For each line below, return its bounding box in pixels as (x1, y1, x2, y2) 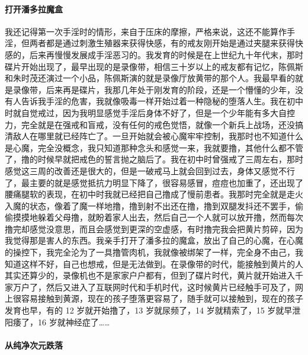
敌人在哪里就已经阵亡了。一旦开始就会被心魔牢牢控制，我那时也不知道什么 (12, 130, 303, 142)
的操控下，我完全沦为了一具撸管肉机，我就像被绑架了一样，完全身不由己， (5, 246, 295, 258)
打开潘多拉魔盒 (5, 2, 63, 15)
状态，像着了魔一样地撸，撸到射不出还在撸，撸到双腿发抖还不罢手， (29, 199, 295, 212)
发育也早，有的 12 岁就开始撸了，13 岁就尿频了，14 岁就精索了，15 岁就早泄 (5, 304, 301, 316)
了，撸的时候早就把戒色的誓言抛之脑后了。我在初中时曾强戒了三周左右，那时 (5, 153, 303, 165)
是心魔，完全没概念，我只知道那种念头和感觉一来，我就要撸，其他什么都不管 (5, 141, 303, 153)
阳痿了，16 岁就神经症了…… (5, 315, 110, 328)
